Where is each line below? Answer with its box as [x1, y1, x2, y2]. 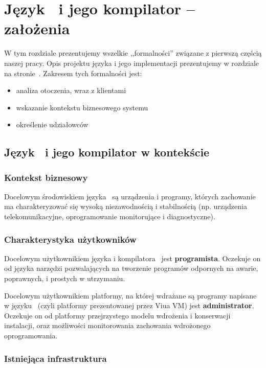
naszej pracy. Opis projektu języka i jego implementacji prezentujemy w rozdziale [4, 57, 259, 68]
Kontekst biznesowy [4, 171, 88, 183]
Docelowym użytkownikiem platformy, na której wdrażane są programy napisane [4, 290, 257, 301]
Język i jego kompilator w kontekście [4, 144, 210, 160]
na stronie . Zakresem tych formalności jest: [4, 67, 142, 78]
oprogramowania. [4, 330, 58, 341]
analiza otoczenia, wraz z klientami [16, 85, 126, 96]
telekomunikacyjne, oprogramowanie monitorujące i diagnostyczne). [4, 211, 215, 222]
